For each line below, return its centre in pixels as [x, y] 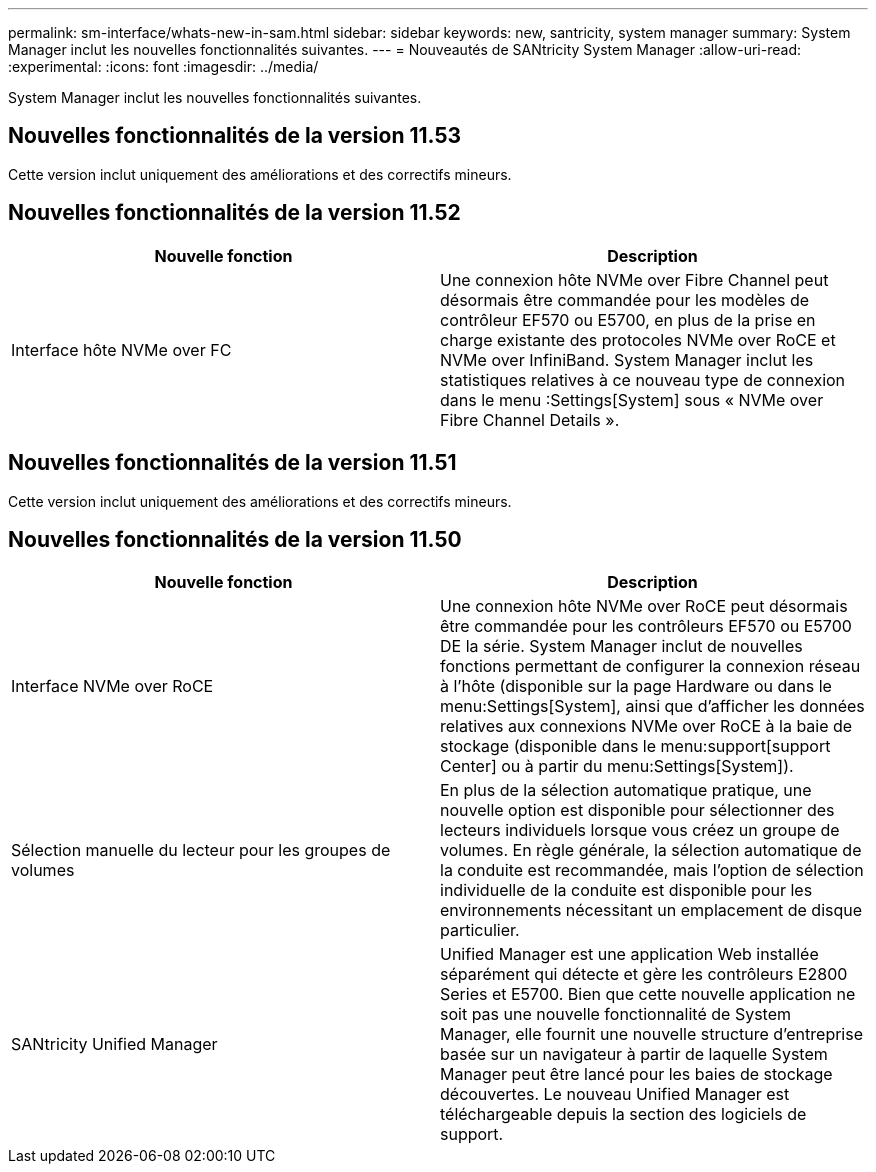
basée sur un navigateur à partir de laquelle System [634, 1054]
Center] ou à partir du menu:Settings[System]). [617, 766]
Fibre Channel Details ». [530, 419]
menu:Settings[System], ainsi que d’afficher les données [652, 706]
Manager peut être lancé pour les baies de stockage [636, 1074]
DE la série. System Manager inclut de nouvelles [621, 646]
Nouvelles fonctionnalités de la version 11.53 [235, 136]
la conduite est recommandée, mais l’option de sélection [652, 870]
